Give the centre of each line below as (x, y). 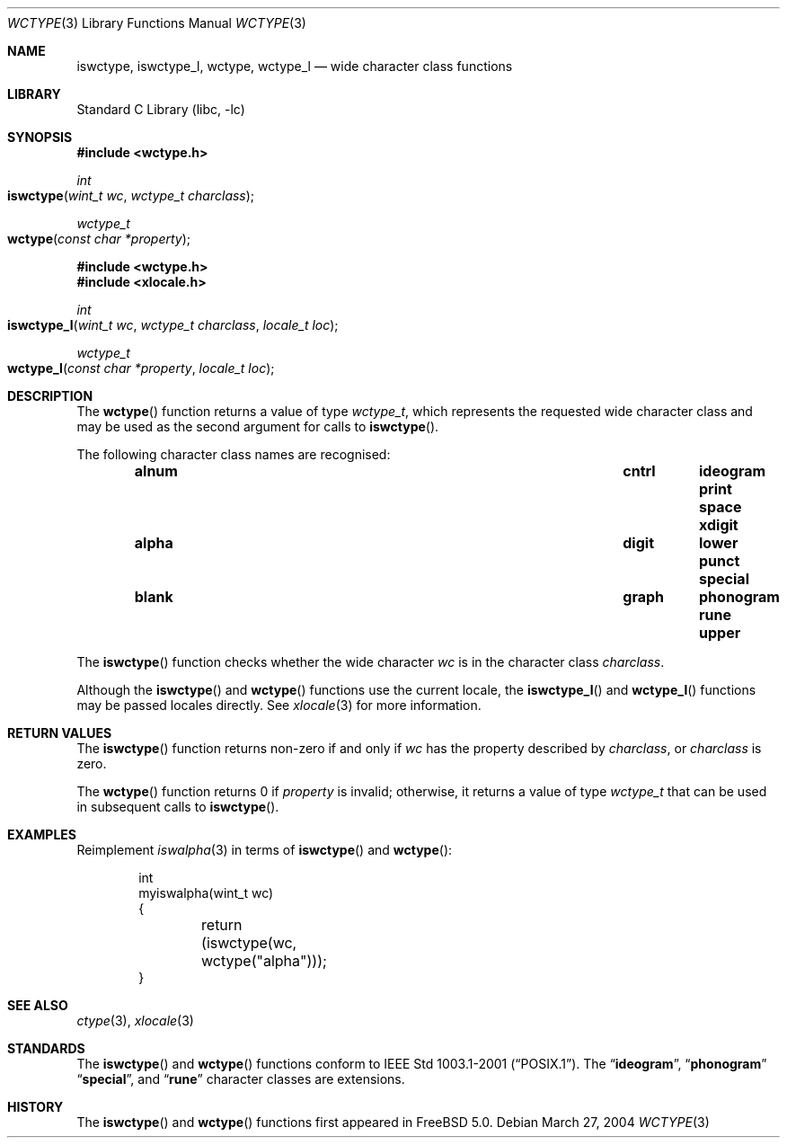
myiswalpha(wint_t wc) (206, 893)
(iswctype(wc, (249, 943)
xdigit (719, 525)
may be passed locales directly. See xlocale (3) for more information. (279, 705)
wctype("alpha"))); (264, 961)
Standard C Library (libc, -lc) (161, 109)
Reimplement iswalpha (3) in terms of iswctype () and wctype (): (265, 850)
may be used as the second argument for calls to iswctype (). (258, 426)
